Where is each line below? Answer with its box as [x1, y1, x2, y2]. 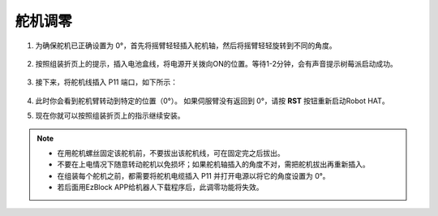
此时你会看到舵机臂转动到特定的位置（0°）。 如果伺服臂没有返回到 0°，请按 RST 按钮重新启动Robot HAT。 [35, 96, 389, 106]
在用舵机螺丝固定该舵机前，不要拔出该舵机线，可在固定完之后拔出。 [57, 148, 285, 158]
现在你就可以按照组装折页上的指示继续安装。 [35, 110, 185, 121]
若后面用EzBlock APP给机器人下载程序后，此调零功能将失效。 [57, 183, 264, 192]
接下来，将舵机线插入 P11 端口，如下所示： [35, 77, 178, 87]
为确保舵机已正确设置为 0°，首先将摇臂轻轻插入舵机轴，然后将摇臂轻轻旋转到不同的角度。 [35, 41, 337, 50]
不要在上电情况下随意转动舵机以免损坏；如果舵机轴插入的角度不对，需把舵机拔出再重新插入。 [57, 159, 370, 170]
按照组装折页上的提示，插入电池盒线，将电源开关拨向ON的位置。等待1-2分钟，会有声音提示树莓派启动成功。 [35, 58, 397, 68]
